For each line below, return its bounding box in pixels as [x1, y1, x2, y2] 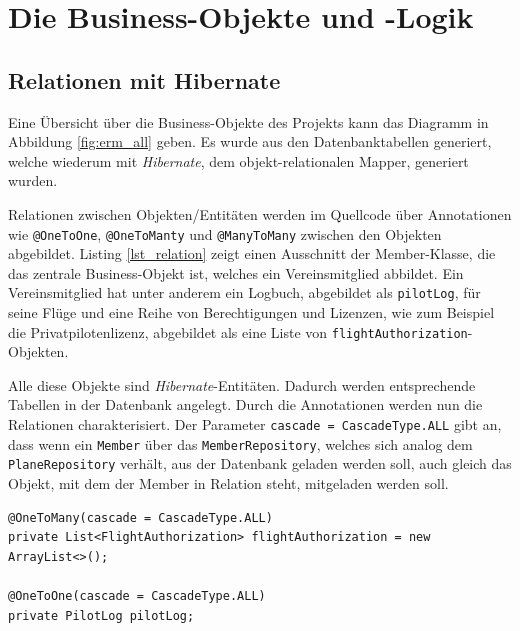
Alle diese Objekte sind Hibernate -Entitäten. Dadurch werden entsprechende [8, 374, 476, 395]
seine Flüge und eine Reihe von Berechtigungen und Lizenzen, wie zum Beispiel [8, 302, 495, 323]
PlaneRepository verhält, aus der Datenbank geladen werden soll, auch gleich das [8, 453, 512, 474]
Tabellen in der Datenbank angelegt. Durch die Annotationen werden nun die [8, 394, 483, 415]
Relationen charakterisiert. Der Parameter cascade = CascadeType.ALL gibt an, [8, 414, 502, 435]
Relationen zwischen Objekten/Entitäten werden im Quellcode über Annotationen [8, 203, 512, 224]
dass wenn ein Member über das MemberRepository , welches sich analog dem [8, 433, 473, 454]
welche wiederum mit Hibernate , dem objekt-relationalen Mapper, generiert [8, 150, 469, 171]
